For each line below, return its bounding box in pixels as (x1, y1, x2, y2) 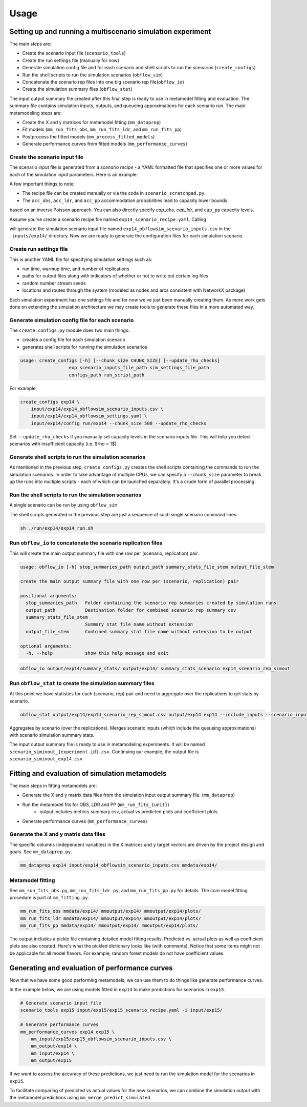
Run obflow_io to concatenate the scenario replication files (9, 539, 163, 546)
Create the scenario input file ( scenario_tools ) (22, 50, 126, 56)
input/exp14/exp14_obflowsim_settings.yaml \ (31, 413, 147, 419)
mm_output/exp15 (31, 1058, 72, 1063)
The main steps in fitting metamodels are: (9, 782, 97, 789)
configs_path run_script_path (69, 372, 145, 378)
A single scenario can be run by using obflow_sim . (9, 502, 119, 508)
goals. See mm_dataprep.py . (9, 849, 73, 855)
